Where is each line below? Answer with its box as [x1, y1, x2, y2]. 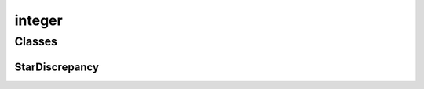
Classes [14, 34, 58, 48]
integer [14, 12, 63, 29]
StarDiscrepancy [14, 60, 100, 73]
